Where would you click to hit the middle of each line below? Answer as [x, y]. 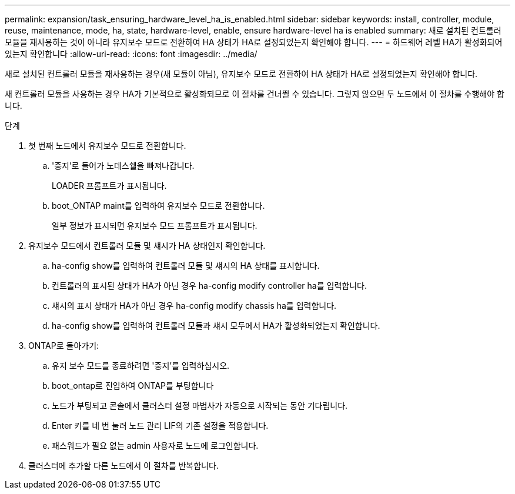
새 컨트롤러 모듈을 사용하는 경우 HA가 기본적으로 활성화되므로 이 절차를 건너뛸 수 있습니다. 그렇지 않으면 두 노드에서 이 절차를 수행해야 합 [255, 94]
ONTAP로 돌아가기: [64, 346]
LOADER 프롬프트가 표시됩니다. [109, 186]
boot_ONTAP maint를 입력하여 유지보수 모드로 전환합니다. [158, 206]
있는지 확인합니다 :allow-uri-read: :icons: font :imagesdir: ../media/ [131, 54]
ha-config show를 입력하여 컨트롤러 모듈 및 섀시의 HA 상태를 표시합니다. [186, 266]
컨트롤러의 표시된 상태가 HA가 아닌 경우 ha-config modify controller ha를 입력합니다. [209, 286]
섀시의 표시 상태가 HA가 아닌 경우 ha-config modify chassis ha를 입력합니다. [194, 306]
